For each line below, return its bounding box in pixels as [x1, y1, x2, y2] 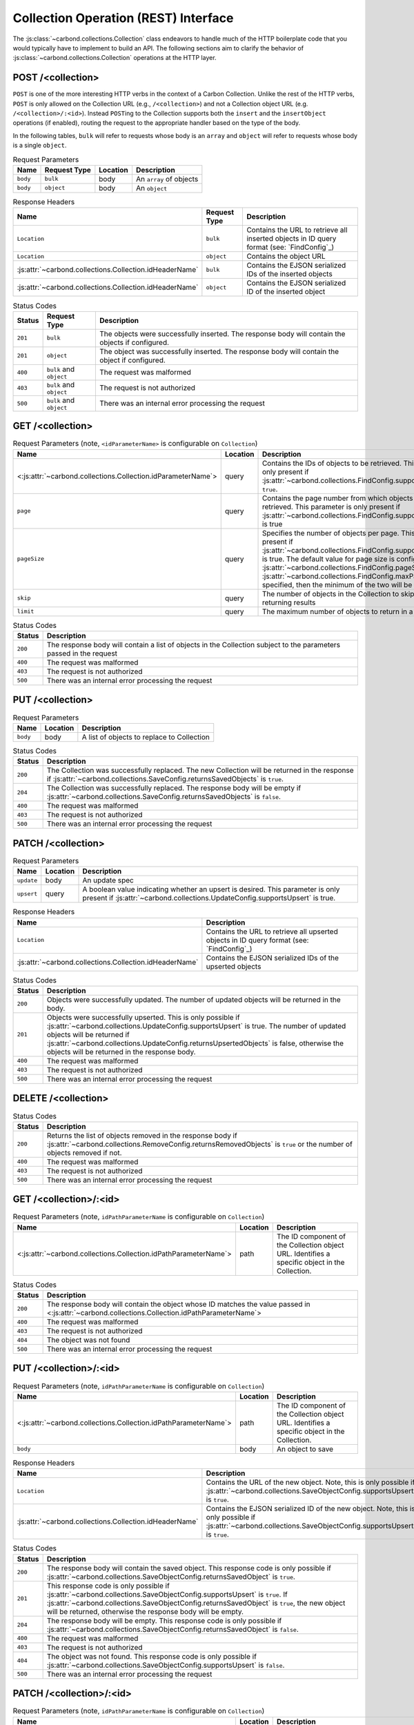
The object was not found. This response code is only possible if [46, 1651, 257, 1661]
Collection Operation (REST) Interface [12, 10, 234, 26]
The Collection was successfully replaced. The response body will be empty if [46, 783, 302, 793]
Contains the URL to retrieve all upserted [206, 927, 338, 936]
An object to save [276, 1444, 334, 1454]
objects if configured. [99, 337, 169, 347]
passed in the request [46, 649, 117, 658]
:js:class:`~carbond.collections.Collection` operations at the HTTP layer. [12, 54, 217, 62]
